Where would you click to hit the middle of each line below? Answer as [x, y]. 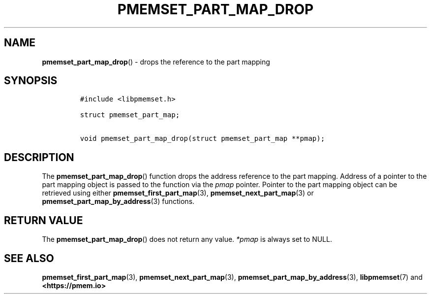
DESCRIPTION [39, 157]
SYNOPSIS [31, 81]
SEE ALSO [29, 258]
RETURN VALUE [44, 220]
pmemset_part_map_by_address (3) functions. [118, 201]
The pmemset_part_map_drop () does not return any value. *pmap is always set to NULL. [187, 239]
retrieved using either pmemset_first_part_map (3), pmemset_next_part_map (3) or [178, 193]
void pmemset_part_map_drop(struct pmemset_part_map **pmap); [202, 139]
